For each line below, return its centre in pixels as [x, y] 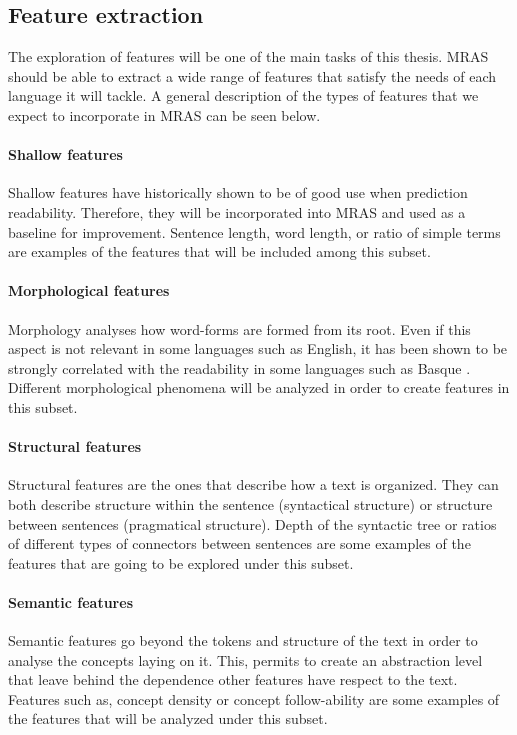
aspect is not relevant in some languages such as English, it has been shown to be [258, 348]
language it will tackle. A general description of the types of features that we [243, 95]
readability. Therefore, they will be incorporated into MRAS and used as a [237, 211]
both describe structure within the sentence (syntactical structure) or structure [250, 503]
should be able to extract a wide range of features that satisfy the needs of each [252, 75]
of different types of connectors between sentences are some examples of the [239, 543]
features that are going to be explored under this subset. [181, 562]
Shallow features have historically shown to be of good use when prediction [238, 192]
